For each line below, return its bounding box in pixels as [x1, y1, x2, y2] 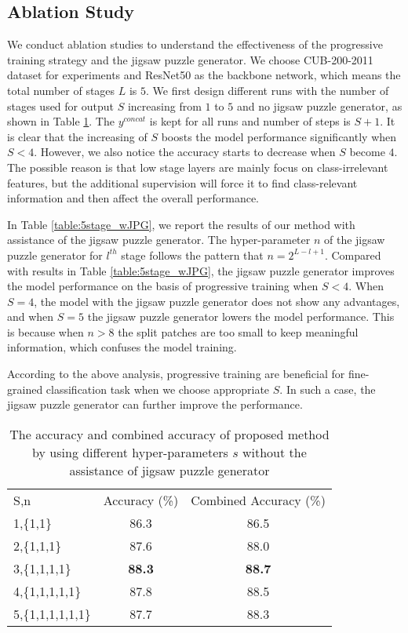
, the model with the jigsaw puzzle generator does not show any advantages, [34, 293, 400, 309]
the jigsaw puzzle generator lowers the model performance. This [87, 308, 395, 325]
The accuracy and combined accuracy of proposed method [9, 424, 330, 443]
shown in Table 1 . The [7, 113, 115, 129]
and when [7, 308, 54, 325]
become [349, 144, 385, 160]
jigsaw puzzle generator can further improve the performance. [7, 396, 303, 413]
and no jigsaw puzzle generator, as [236, 97, 403, 114]
